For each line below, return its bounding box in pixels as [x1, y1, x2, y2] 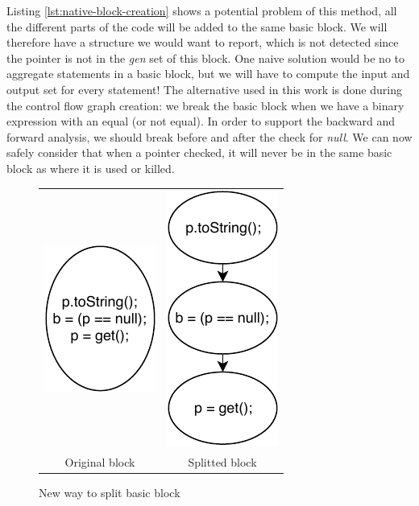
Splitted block [188, 454, 257, 471]
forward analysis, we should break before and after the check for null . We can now [6, 128, 413, 145]
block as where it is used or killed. [6, 159, 175, 176]
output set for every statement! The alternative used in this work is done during [6, 80, 402, 97]
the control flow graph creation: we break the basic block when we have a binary [6, 97, 404, 113]
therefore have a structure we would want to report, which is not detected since [6, 34, 399, 51]
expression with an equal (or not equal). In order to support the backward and [6, 113, 395, 130]
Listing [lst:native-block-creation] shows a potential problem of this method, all [6, 2, 397, 19]
